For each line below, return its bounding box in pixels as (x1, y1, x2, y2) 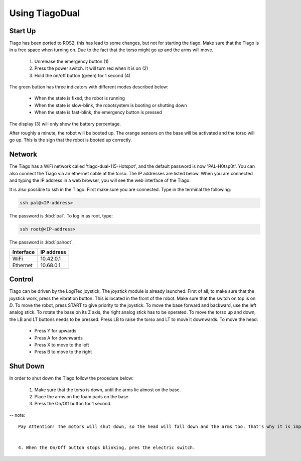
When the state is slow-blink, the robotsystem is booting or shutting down (34, 102, 188, 108)
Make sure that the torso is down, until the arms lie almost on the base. (34, 387, 181, 393)
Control (9, 275, 34, 284)
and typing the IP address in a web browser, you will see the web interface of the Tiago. (9, 177, 191, 183)
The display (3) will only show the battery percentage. (9, 121, 121, 127)
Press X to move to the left (34, 342, 89, 348)
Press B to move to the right (34, 349, 92, 355)
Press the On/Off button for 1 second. (34, 401, 112, 407)
